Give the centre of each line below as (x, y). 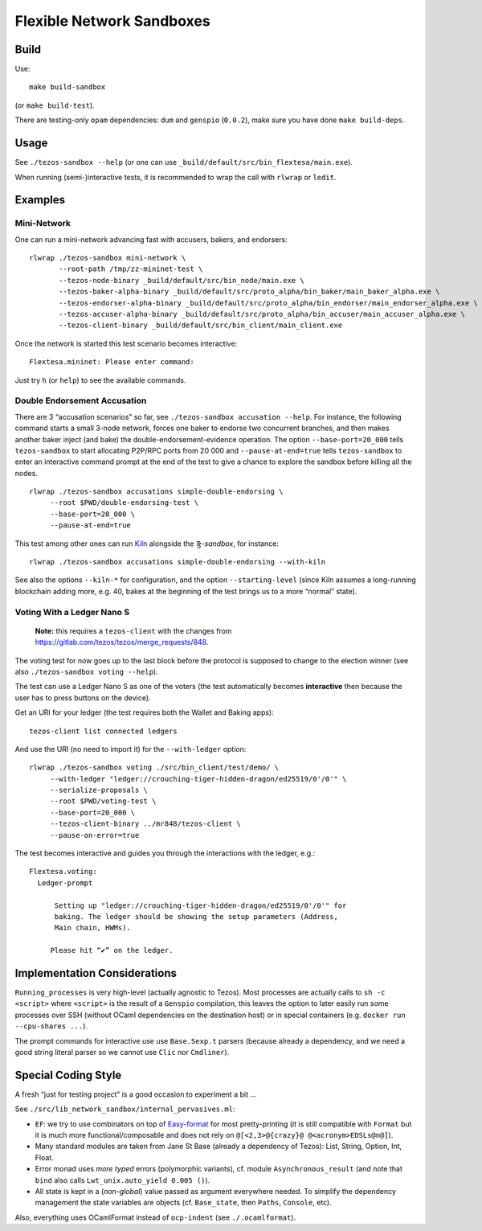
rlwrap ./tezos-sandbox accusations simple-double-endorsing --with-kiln (178, 562)
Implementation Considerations (96, 973)
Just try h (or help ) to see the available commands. (100, 380)
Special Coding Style (68, 1075)
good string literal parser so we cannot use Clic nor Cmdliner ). (122, 1052)
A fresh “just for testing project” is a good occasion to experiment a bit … (136, 1094)
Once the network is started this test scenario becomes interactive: (126, 343)
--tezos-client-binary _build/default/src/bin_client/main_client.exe (201, 325)
